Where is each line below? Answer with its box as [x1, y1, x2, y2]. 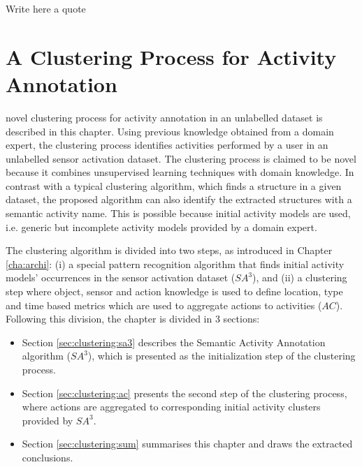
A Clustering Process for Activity [6, 42, 337, 71]
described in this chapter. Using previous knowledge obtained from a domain [6, 124, 334, 138]
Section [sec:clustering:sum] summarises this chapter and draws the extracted [22, 436, 353, 451]
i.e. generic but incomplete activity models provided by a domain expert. [6, 219, 317, 234]
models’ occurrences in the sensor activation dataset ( [6, 270, 236, 285]
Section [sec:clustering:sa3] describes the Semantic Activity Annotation [22, 334, 326, 349]
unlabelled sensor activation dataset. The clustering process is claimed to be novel [6, 151, 356, 165]
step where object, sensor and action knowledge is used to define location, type [6, 284, 343, 299]
